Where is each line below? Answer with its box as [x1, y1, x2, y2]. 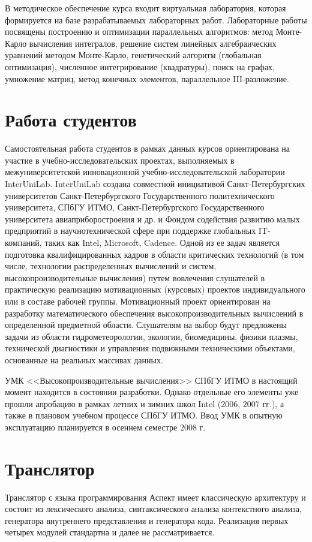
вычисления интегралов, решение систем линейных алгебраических [29, 37, 277, 49]
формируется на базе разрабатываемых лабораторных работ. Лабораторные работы [5, 13, 307, 26]
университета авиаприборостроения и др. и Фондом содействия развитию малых [5, 212, 300, 225]
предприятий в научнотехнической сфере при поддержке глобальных [5, 224, 256, 237]
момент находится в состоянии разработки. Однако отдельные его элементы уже [5, 386, 299, 398]
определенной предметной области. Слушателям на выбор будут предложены [5, 318, 287, 331]
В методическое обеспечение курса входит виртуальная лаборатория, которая [5, 2, 286, 14]
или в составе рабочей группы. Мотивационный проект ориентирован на [5, 295, 271, 307]
